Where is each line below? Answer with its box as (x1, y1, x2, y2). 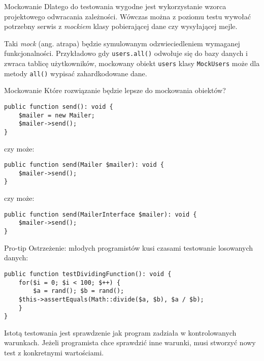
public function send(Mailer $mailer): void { (4, 161, 164, 169)
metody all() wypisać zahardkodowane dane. (4, 68, 147, 78)
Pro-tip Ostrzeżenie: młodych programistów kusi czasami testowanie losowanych (4, 242, 253, 253)
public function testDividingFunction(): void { (4, 270, 172, 278)
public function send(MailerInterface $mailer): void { (4, 210, 197, 218)
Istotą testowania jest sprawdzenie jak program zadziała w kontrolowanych (4, 327, 237, 338)
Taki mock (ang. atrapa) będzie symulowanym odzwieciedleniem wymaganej (4, 38, 240, 48)
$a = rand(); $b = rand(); (33, 287, 124, 295)
